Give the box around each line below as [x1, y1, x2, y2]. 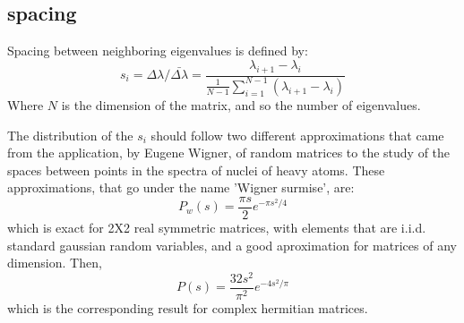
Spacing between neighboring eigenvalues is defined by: [7, 41, 308, 60]
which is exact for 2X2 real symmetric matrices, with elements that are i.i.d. [7, 218, 426, 236]
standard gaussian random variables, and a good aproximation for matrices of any [7, 235, 457, 254]
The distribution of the [7, 125, 133, 144]
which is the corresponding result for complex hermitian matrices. [7, 298, 368, 317]
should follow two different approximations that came [150, 125, 444, 144]
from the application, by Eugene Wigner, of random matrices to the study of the [7, 143, 451, 162]
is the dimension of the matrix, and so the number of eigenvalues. [61, 95, 421, 114]
